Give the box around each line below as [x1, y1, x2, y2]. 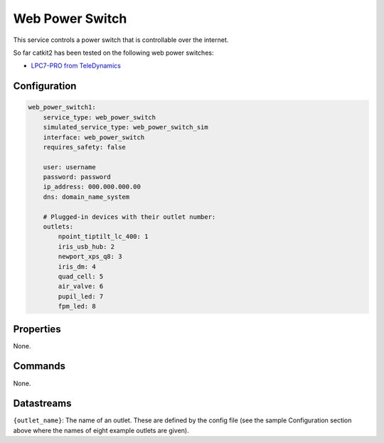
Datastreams [13, 397, 72, 410]
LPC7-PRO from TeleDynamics [31, 61, 121, 70]
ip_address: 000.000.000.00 [43, 183, 142, 191]
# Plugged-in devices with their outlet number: [43, 213, 216, 220]
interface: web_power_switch [43, 133, 145, 142]
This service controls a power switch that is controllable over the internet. [13, 36, 229, 44]
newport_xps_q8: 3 [58, 252, 122, 261]
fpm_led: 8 [58, 302, 96, 311]
